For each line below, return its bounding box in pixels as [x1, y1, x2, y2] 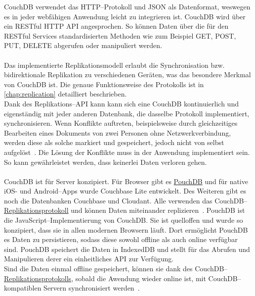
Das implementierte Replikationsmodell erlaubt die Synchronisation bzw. [4, 59, 225, 70]
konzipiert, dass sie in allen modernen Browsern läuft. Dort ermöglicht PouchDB [4, 224, 248, 235]
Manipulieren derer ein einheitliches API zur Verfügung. [4, 253, 174, 264]
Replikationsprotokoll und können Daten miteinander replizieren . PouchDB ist [4, 205, 245, 215]
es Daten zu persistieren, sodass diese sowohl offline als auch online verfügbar [4, 234, 238, 245]
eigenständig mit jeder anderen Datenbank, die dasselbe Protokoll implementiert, [4, 108, 250, 118]
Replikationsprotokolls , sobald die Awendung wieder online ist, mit [4, 273, 206, 283]
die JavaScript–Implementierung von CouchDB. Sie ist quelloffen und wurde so [4, 215, 243, 225]
